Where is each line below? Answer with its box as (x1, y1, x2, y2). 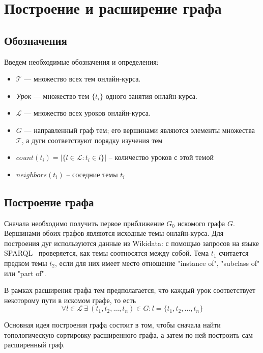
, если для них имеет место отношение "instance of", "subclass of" (55, 257, 260, 268)
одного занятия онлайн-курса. (105, 90, 197, 101)
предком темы (4, 257, 47, 268)
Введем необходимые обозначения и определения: (4, 56, 159, 67)
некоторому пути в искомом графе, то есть (4, 294, 136, 305)
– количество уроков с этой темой (108, 152, 214, 162)
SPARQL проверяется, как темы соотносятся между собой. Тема (4, 248, 209, 258)
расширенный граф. (4, 339, 65, 350)
